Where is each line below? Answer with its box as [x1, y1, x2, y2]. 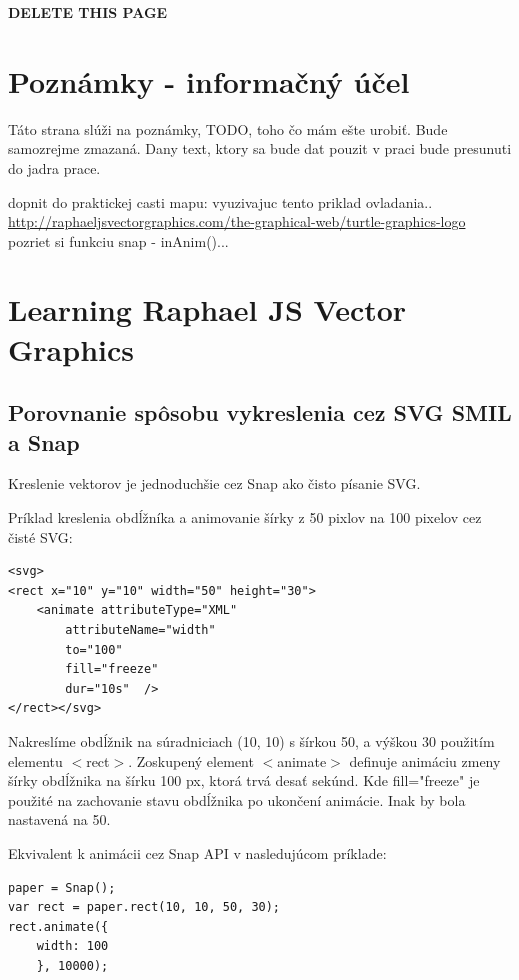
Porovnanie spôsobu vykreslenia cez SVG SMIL [8, 397, 512, 428]
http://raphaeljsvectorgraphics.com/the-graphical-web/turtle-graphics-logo [8, 211, 466, 232]
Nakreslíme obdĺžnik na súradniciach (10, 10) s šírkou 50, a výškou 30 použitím [8, 730, 495, 751]
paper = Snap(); [8, 880, 116, 895]
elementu [8, 750, 63, 771]
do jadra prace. [8, 157, 101, 178]
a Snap [8, 426, 80, 457]
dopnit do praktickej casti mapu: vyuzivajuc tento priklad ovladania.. [8, 191, 433, 212]
